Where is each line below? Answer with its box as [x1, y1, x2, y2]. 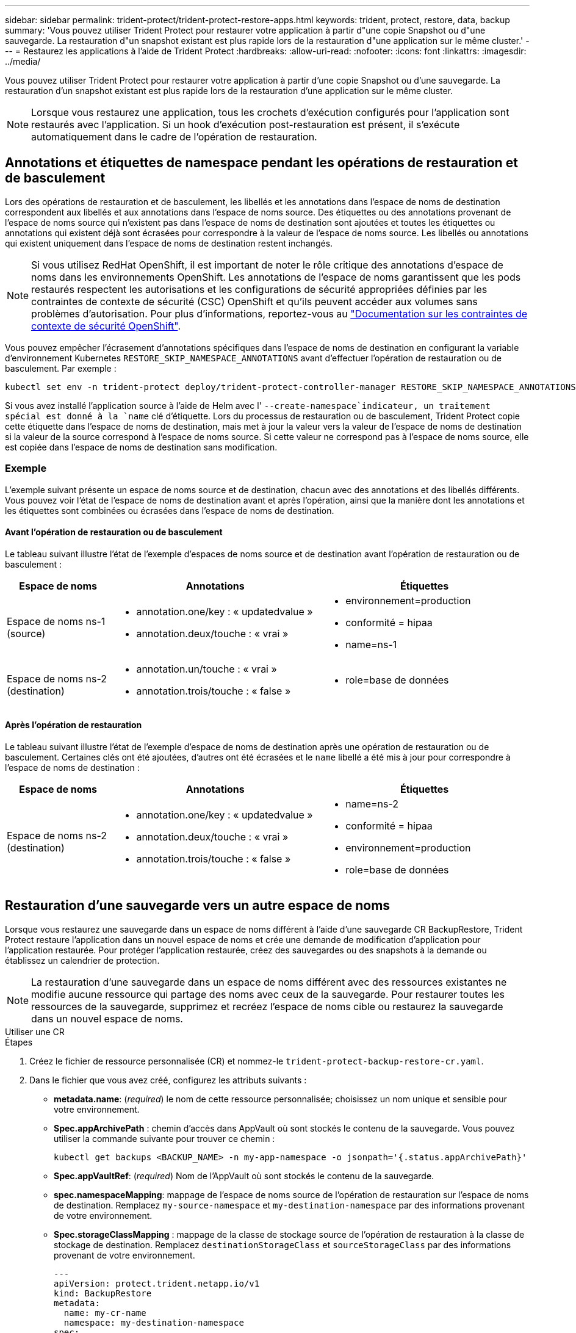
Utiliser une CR [5, 1026, 65, 1037]
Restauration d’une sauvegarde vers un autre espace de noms [5, 898, 391, 914]
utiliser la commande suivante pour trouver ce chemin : [54, 1133, 275, 1144]
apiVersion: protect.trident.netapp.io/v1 [54, 1278, 260, 1288]
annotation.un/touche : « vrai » [136, 662, 277, 675]
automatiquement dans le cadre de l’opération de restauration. [31, 131, 317, 143]
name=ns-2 [345, 798, 399, 811]
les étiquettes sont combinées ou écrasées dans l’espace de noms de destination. [5, 505, 334, 516]
